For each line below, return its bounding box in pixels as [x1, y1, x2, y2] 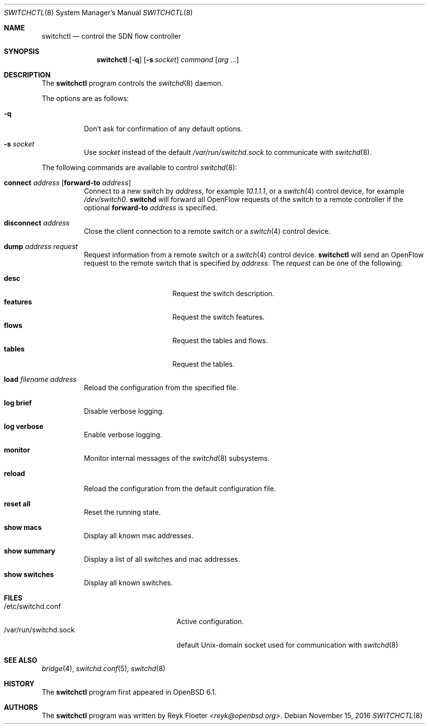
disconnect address [4, 219, 70, 227]
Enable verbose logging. [84, 430, 162, 439]
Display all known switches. [84, 578, 173, 587]
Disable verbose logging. [84, 407, 165, 415]
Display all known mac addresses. [84, 531, 193, 540]
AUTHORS [4, 703, 38, 711]
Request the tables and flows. [172, 336, 268, 345]
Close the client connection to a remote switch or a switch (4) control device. [84, 227, 331, 235]
